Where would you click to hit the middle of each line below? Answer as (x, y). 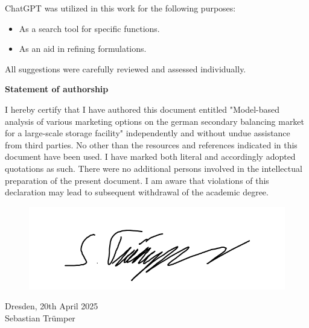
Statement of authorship (57, 89)
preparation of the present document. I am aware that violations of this (137, 180)
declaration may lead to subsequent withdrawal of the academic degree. (137, 192)
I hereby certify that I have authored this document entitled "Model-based (142, 109)
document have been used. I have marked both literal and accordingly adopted (150, 156)
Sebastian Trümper (40, 317)
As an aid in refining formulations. (83, 49)
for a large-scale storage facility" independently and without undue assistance (148, 133)
